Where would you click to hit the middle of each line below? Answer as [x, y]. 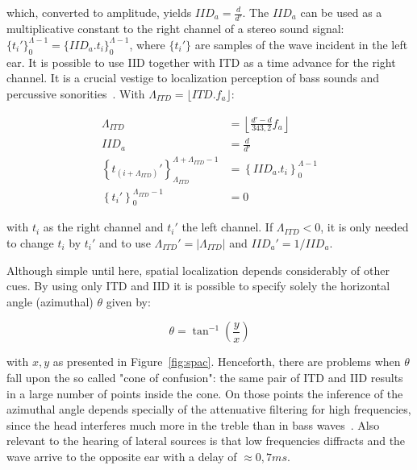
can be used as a [341, 12]
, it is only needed [365, 227]
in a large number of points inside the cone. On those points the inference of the [205, 393]
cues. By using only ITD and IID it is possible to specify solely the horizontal [198, 286]
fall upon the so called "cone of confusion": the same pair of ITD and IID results [205, 377]
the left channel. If [227, 227]
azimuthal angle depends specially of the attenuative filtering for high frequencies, [209, 409]
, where [147, 44]
